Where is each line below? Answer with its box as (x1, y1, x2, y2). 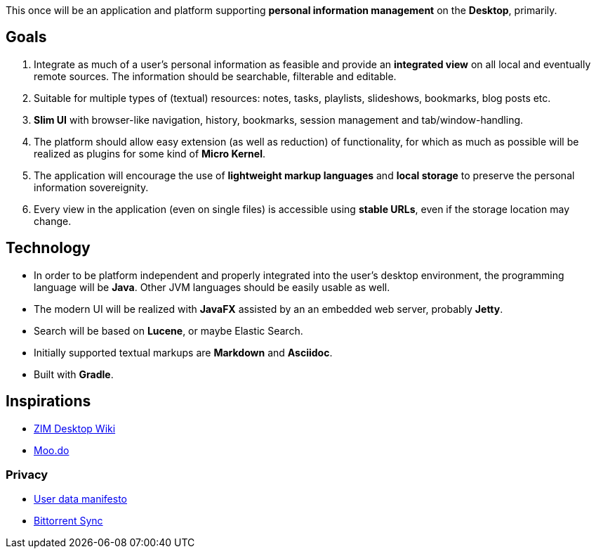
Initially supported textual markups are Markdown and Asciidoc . (34, 346, 333, 359)
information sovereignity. (34, 181, 149, 193)
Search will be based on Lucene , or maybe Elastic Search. (34, 324, 303, 337)
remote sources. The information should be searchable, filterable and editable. (34, 70, 397, 82)
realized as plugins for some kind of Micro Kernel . (34, 147, 265, 160)
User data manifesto (34, 493, 128, 505)
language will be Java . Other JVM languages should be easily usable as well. (34, 281, 390, 293)
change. (34, 214, 72, 227)
